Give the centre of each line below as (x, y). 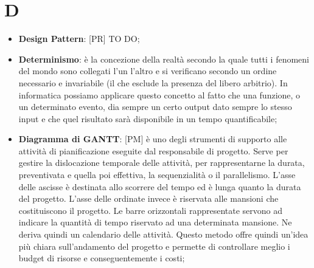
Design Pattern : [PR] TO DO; (79, 39)
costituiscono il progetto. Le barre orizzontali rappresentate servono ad (151, 210)
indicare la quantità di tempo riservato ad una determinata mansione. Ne (155, 222)
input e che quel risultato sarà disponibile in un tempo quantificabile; (148, 118)
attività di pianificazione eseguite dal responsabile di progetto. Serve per (153, 150)
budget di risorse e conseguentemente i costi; (102, 258)
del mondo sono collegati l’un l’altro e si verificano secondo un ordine (148, 71)
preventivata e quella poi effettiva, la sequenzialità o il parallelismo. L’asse (157, 175)
